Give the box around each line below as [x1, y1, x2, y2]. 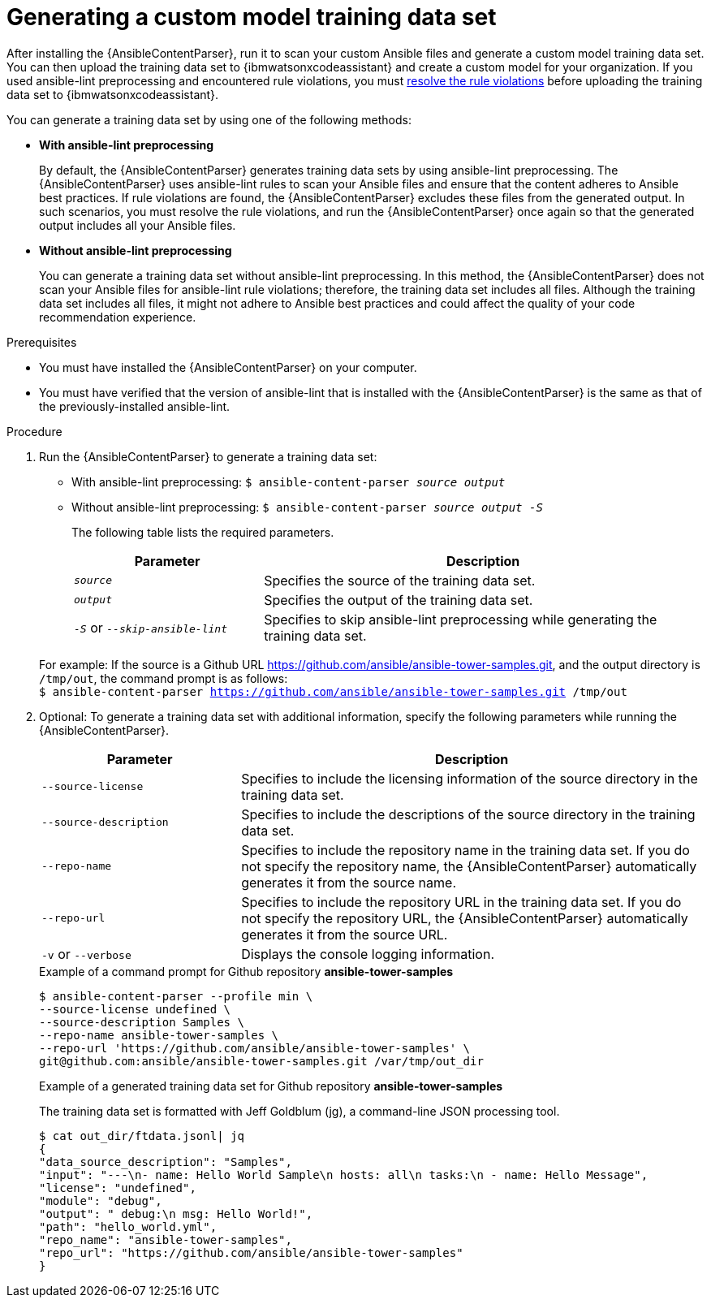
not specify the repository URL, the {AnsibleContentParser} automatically [241, 909, 688, 926]
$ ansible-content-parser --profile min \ [39, 989, 313, 1003]
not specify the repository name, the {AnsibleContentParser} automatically [241, 857, 697, 874]
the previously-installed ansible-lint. [39, 399, 231, 413]
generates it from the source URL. [241, 926, 448, 943]
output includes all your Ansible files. [39, 218, 236, 232]
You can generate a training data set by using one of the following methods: [6, 112, 412, 127]
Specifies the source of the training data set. [264, 572, 536, 589]
